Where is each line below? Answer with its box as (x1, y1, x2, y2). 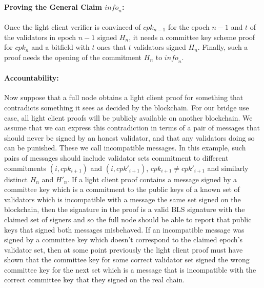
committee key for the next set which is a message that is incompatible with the (4, 264, 256, 275)
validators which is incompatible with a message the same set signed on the (4, 194, 241, 204)
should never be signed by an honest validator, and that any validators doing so (4, 132, 255, 143)
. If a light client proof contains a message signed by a (67, 174, 237, 184)
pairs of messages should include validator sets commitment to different (4, 152, 229, 163)
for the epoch (168, 22, 210, 32)
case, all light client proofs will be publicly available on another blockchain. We (4, 112, 253, 123)
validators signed (133, 42, 186, 52)
